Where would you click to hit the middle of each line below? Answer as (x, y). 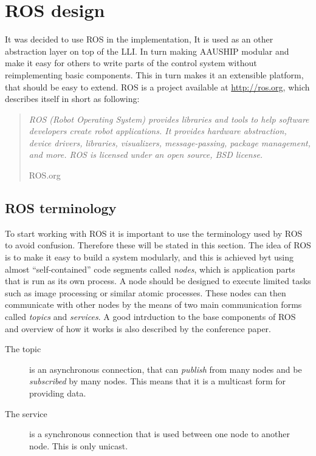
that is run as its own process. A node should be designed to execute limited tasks (158, 281)
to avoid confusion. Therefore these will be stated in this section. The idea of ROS (158, 245)
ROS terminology (61, 208)
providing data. (58, 393)
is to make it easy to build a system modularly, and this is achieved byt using (149, 257)
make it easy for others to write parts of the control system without (131, 63)
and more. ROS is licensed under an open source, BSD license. (146, 155)
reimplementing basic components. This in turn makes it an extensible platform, (154, 74)
